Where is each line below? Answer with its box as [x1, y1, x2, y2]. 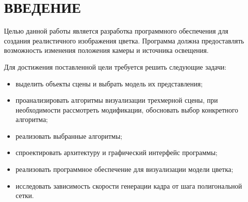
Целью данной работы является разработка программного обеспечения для [4, 26, 228, 36]
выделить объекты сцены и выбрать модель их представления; [15, 78, 203, 88]
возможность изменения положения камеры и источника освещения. [4, 45, 209, 55]
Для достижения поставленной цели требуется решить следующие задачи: [4, 61, 227, 72]
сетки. [15, 190, 34, 201]
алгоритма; [15, 114, 48, 124]
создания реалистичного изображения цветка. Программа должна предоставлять [4, 35, 244, 45]
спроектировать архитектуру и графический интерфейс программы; [15, 147, 217, 158]
